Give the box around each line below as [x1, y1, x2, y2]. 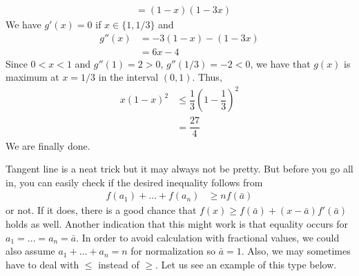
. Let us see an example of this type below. [155, 257, 337, 271]
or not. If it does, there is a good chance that [6, 203, 197, 217]
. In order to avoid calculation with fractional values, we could [76, 230, 340, 244]
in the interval [98, 70, 159, 84]
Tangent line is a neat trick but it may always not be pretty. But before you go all [6, 161, 353, 176]
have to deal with [6, 257, 79, 271]
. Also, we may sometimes [241, 244, 351, 258]
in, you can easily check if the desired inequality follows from [6, 175, 263, 189]
